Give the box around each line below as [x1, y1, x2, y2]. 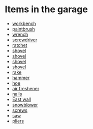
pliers [12, 118, 24, 124]
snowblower [12, 101, 38, 108]
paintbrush [12, 25, 35, 32]
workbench [12, 20, 36, 27]
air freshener [12, 85, 40, 91]
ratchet [12, 42, 27, 48]
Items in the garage [5, 4, 88, 15]
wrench [12, 31, 28, 37]
